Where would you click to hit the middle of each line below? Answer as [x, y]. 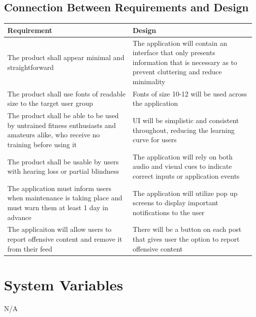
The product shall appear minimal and [66, 57]
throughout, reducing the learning [184, 130]
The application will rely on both [183, 156]
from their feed [30, 248]
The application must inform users [60, 188]
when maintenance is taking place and [65, 198]
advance [19, 217]
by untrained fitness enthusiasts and [62, 125]
